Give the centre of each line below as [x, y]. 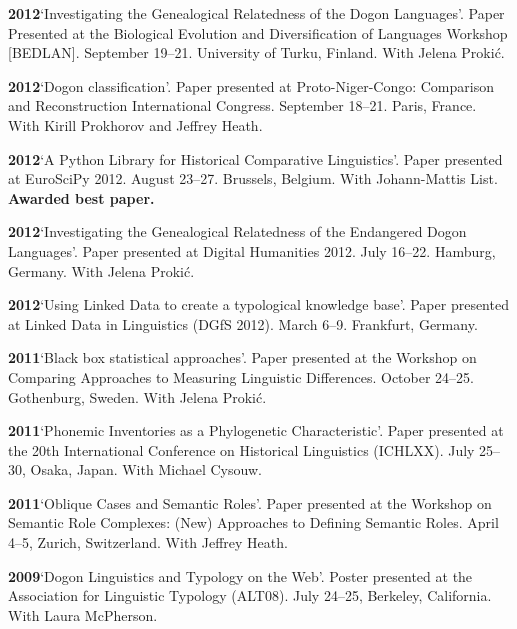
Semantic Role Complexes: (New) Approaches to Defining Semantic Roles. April [253, 522]
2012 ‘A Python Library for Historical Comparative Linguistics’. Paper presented [255, 158]
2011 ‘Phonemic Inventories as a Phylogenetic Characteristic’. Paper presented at [256, 430]
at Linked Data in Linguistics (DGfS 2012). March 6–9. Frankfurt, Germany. [243, 323]
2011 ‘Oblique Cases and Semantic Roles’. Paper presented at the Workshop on [250, 502]
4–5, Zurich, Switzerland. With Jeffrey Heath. [148, 542]
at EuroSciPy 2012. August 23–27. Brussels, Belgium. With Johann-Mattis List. [253, 178]
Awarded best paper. [81, 197]
